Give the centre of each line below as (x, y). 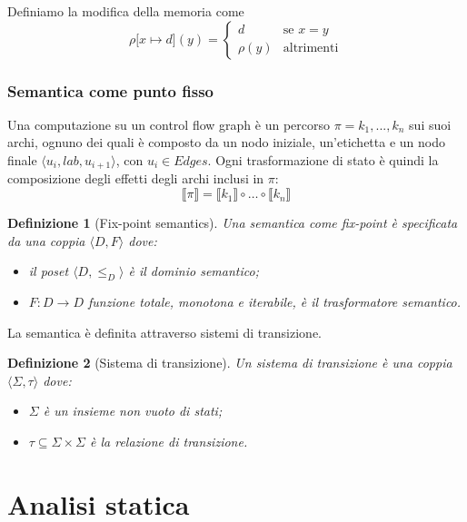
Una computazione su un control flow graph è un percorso (169, 124)
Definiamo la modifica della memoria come (126, 11)
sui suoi (430, 124)
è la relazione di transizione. (169, 441)
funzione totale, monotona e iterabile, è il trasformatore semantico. (274, 302)
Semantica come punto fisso (110, 90)
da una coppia (46, 240)
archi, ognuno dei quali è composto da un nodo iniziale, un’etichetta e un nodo (226, 142)
